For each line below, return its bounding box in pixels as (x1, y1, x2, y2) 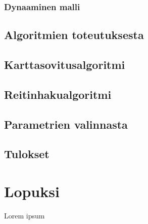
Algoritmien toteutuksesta (4, 27, 144, 43)
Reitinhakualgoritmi (4, 86, 112, 102)
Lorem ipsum (4, 210, 45, 220)
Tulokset (4, 146, 50, 162)
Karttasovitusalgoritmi (4, 57, 125, 72)
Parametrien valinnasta (4, 116, 128, 132)
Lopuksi (4, 180, 60, 201)
